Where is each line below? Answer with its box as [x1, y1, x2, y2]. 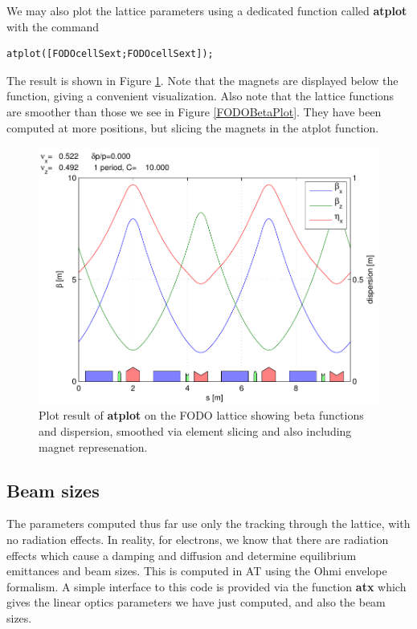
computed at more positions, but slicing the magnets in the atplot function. [6, 119, 379, 136]
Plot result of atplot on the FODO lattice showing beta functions [39, 407, 364, 424]
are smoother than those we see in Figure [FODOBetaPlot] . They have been [6, 103, 382, 120]
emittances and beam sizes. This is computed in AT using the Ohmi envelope [6, 562, 387, 579]
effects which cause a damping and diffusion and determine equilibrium [6, 546, 357, 563]
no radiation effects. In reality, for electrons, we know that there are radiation [6, 531, 389, 548]
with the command [6, 18, 100, 34]
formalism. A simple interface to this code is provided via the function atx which [6, 578, 407, 595]
